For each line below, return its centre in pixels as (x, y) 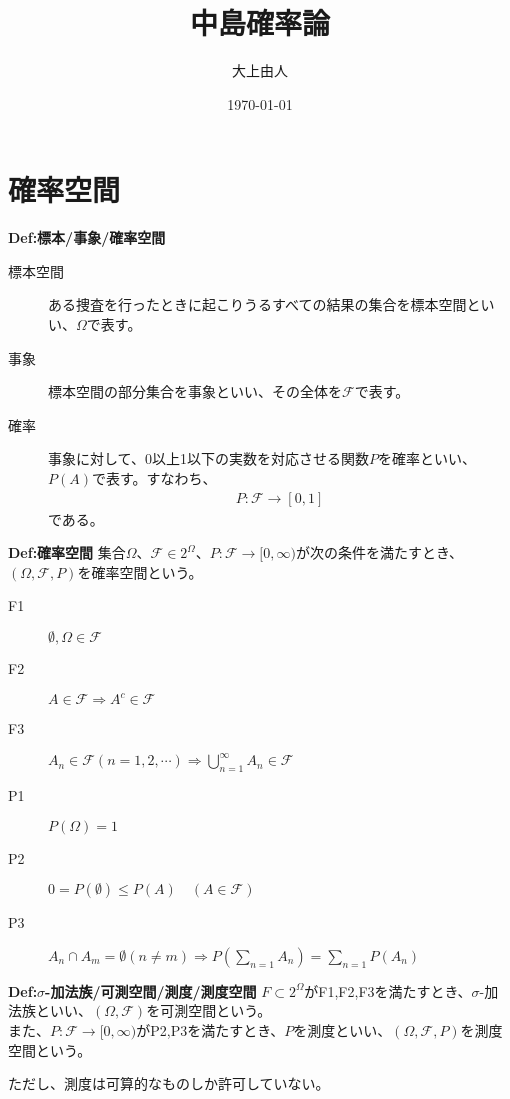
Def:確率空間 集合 (67, 552)
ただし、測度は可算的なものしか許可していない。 (169, 1083)
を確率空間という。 (140, 571)
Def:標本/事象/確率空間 (87, 237)
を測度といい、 (342, 1029)
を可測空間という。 (209, 1010)
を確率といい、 (426, 458)
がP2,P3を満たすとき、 (210, 1029)
